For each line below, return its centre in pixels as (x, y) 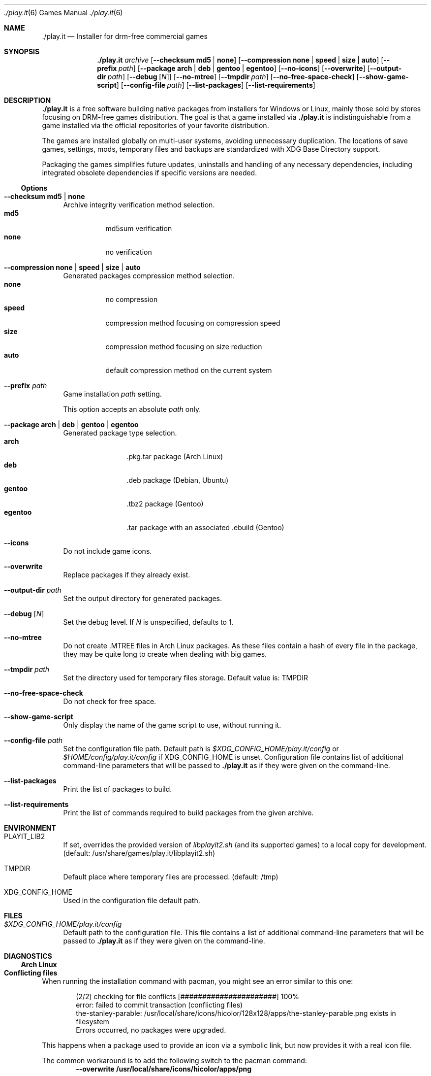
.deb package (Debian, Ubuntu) (178, 480)
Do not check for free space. (110, 701)
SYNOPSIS (22, 51)
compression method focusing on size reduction (184, 347)
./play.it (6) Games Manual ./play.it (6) (63, 13)
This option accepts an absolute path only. (132, 409)
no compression (132, 299)
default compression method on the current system (189, 370)
